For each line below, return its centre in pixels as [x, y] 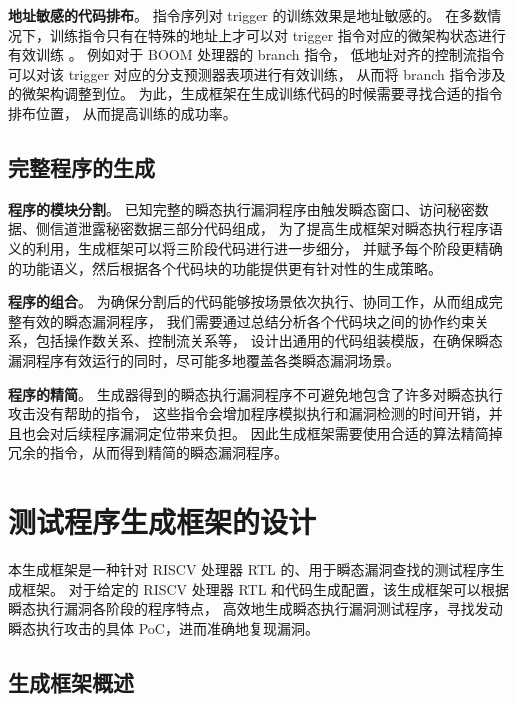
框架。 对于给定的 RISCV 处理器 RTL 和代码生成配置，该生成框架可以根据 [265, 588]
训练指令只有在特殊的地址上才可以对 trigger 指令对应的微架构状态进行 [277, 34]
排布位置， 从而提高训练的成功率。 [122, 112]
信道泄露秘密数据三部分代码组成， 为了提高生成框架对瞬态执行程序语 [276, 228]
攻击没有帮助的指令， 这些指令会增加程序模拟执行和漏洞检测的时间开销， [248, 413]
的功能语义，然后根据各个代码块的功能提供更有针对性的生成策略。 [225, 267]
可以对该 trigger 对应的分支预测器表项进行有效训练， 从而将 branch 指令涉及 [257, 73]
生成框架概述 [71, 681]
